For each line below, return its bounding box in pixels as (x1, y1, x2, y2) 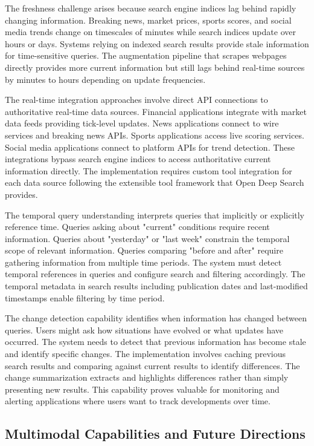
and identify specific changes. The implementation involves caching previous (5, 347, 286, 360)
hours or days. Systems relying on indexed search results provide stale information (5, 37, 309, 50)
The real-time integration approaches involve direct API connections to (5, 93, 268, 106)
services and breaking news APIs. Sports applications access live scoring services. (5, 128, 304, 141)
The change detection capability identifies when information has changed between (5, 312, 307, 324)
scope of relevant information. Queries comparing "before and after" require (5, 244, 283, 257)
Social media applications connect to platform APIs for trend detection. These (5, 140, 295, 153)
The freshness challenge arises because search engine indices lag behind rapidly (5, 2, 296, 14)
